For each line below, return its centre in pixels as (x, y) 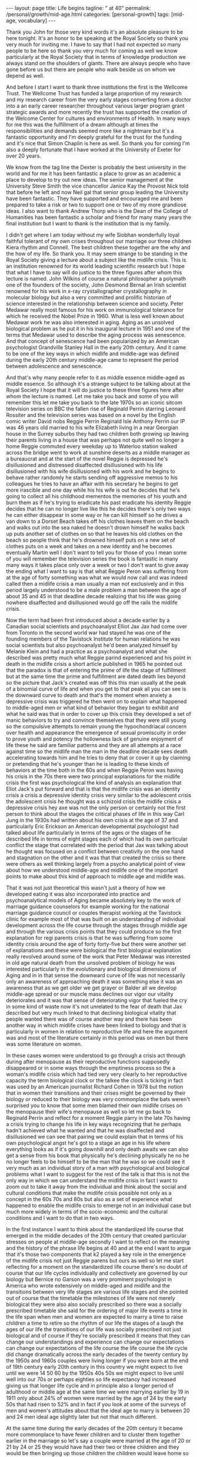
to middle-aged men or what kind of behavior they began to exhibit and (92, 708)
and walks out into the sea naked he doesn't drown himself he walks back (96, 527)
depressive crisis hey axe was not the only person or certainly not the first (96, 808)
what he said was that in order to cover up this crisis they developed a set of (98, 714)
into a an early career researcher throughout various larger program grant (96, 106)
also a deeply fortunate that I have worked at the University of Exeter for (94, 149)
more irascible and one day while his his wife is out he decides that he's (93, 490)
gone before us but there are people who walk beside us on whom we (91, 69)
